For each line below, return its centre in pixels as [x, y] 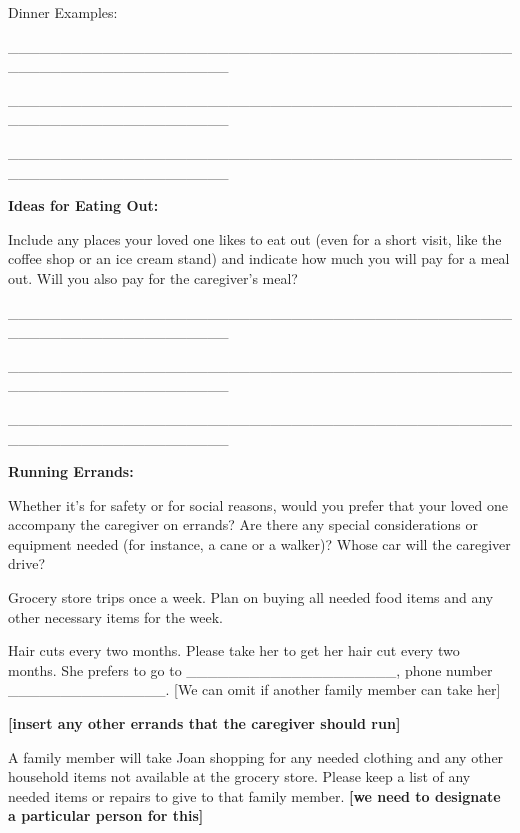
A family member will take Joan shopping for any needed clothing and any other [256, 756]
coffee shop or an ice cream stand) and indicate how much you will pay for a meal [259, 258]
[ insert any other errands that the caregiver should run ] [204, 723]
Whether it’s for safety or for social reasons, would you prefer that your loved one [258, 504]
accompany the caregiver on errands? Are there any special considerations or [243, 524]
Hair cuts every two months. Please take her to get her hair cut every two [234, 650]
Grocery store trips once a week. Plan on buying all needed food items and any [251, 597]
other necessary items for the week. [115, 616]
